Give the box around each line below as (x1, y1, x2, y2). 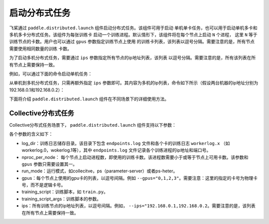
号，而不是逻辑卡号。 (21, 182, 66, 188)
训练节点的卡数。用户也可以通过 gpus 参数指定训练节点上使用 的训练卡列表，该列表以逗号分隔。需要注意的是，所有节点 (9, 39, 255, 45)
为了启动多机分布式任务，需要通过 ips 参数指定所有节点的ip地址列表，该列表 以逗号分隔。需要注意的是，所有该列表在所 (9, 55, 256, 61)
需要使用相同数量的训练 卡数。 (9, 45, 72, 52)
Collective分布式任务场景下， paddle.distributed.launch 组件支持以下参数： (9, 122, 176, 128)
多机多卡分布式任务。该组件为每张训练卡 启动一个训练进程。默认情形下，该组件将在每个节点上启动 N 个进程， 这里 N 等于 (9, 31, 258, 37)
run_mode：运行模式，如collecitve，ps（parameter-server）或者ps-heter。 (21, 168, 178, 174)
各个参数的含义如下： (9, 131, 53, 137)
